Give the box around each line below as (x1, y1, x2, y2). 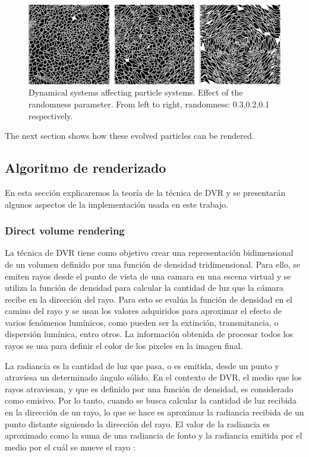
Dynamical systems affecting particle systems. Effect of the (29, 86, 243, 99)
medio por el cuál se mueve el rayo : (5, 440, 135, 453)
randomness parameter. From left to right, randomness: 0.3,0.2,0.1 (29, 97, 270, 110)
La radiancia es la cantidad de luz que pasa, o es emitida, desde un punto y (5, 359, 279, 372)
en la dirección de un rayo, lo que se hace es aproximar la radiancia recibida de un (5, 406, 304, 418)
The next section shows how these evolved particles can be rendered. (5, 129, 254, 142)
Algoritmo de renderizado (5, 158, 166, 177)
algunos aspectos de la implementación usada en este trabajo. (5, 198, 229, 210)
